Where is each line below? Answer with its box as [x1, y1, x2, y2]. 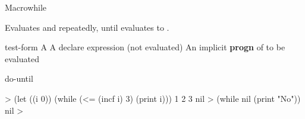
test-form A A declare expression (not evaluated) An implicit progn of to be [5, 41, 285, 53]
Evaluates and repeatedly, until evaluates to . [5, 21, 169, 33]
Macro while [5, 1, 47, 13]
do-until [5, 72, 33, 85]
